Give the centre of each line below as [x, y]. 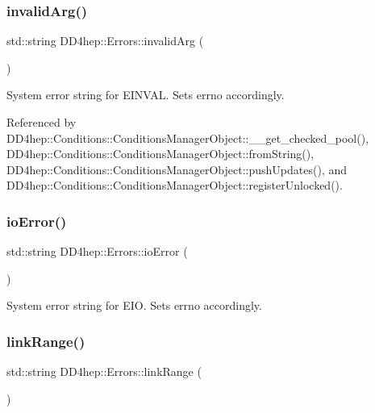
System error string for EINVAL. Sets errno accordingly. [146, 95]
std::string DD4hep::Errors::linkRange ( [104, 371]
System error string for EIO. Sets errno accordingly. [134, 305]
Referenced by [42, 122]
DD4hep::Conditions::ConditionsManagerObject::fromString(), [160, 154]
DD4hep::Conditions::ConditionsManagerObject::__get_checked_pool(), [188, 138]
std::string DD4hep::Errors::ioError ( [97, 251]
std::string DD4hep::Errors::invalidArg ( [105, 41]
